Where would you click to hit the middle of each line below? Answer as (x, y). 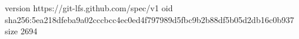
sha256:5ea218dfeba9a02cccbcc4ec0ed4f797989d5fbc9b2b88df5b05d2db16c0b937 (149, 19)
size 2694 (21, 31)
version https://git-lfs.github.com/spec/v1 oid (89, 8)
